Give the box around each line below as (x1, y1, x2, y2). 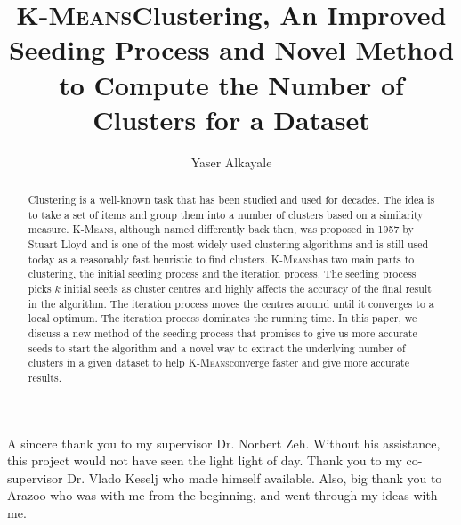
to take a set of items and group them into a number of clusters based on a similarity (28, 206, 424, 222)
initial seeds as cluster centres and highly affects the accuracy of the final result (63, 281, 432, 296)
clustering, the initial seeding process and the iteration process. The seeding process (28, 266, 417, 281)
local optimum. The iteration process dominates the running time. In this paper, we (28, 311, 417, 326)
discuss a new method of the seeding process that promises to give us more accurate (28, 325, 417, 340)
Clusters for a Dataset (93, 101, 370, 137)
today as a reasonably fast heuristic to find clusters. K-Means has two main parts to (28, 251, 415, 266)
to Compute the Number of (59, 66, 404, 102)
